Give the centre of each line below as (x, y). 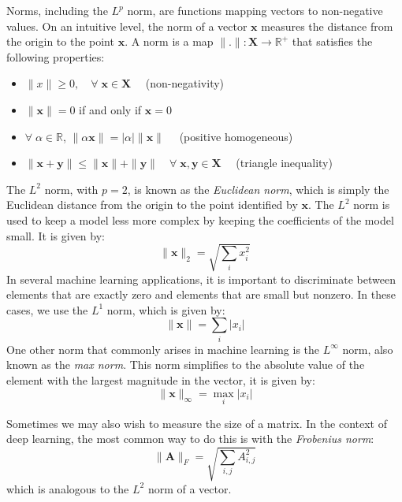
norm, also (368, 349)
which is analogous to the (68, 488)
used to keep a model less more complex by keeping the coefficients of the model (200, 219)
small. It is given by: (56, 235)
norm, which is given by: (166, 309)
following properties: (56, 56)
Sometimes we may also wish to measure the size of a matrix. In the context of (197, 423)
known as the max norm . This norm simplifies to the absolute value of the (186, 364)
